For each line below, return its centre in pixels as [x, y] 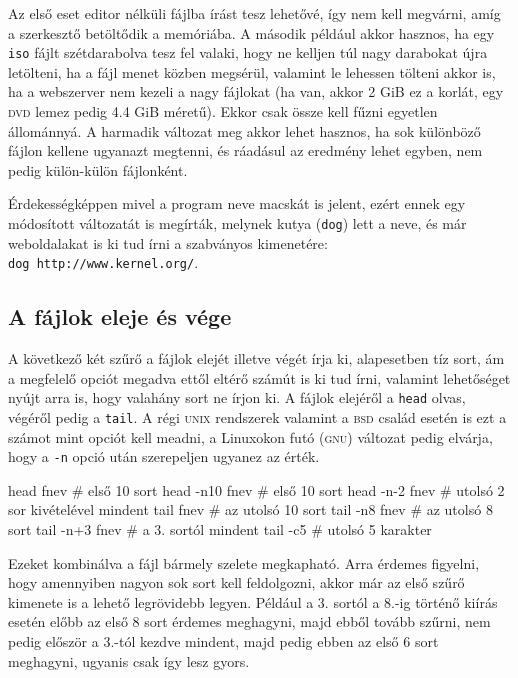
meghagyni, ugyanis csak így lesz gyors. [129, 660]
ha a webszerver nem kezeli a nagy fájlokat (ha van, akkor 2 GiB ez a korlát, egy [256, 91]
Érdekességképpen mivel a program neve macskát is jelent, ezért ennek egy [237, 203]
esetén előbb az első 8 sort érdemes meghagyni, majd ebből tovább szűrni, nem [249, 621]
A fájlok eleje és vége [120, 316]
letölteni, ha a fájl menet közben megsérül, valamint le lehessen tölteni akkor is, [252, 71]
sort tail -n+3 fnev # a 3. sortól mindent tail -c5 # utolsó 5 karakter [220, 529]
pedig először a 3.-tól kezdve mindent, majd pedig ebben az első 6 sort [223, 641]
